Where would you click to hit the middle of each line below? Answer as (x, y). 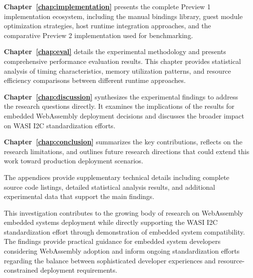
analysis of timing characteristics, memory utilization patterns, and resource (117, 70)
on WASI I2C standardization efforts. (60, 125)
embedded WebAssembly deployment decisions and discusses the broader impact (124, 115)
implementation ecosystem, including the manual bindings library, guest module (123, 16)
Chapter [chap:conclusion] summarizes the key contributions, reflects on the (123, 142)
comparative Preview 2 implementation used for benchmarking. (98, 35)
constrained (21, 270)
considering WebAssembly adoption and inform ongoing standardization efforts (122, 251)
